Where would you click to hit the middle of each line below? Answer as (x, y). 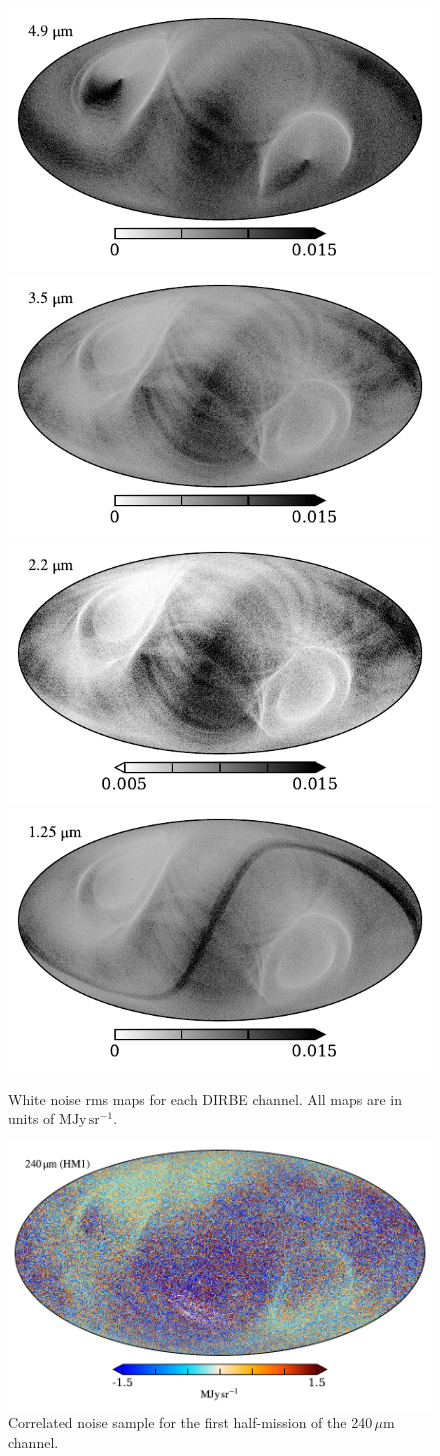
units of (31, 1118)
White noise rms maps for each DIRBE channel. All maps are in (205, 1098)
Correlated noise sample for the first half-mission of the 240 (190, 1422)
